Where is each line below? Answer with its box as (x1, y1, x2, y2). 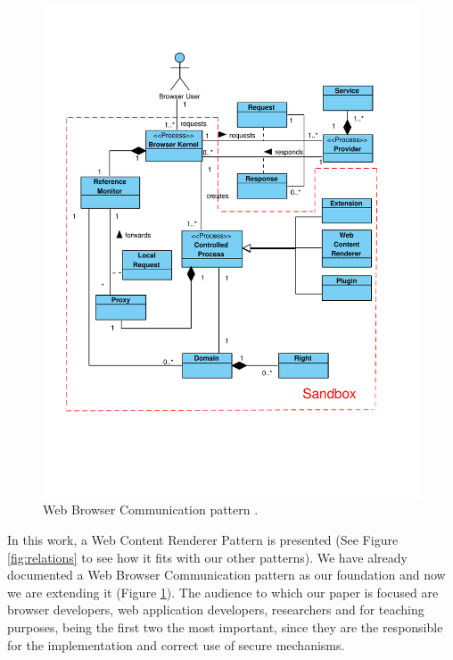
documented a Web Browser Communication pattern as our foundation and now (7, 565, 446, 584)
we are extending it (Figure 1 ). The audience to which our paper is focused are (7, 582, 439, 601)
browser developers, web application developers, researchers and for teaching (7, 600, 424, 619)
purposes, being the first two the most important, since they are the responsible (7, 618, 443, 637)
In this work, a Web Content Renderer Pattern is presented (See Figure (7, 531, 399, 549)
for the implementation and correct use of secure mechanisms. (7, 635, 345, 654)
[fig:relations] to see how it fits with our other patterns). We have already (7, 547, 408, 566)
